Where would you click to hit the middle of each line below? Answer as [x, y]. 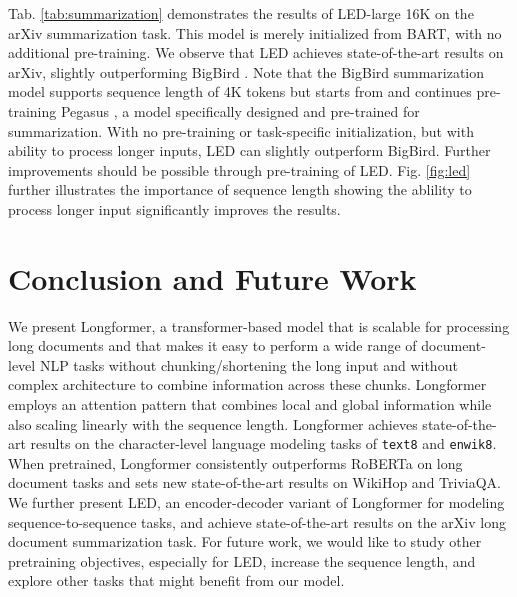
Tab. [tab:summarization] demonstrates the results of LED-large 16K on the [241, 13]
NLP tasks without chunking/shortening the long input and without [248, 364]
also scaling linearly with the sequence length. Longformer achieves [213, 423]
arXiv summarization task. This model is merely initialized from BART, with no [255, 32]
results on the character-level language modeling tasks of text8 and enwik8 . [263, 443]
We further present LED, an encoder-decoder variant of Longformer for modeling [256, 502]
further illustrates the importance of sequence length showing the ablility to [240, 189]
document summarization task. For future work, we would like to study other [245, 541]
